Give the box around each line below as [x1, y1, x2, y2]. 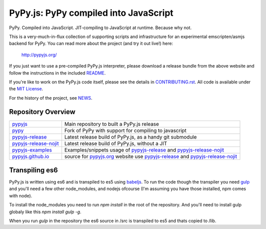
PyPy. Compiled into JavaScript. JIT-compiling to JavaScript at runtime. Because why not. [9, 25, 192, 31]
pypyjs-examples [12, 146, 52, 153]
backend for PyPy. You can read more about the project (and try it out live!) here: [9, 40, 173, 46]
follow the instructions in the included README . [9, 70, 106, 76]
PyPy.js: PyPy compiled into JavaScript [9, 7, 173, 18]
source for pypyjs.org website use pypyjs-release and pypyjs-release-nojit [64, 153, 237, 160]
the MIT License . [9, 86, 43, 92]
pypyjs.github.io [12, 153, 49, 160]
